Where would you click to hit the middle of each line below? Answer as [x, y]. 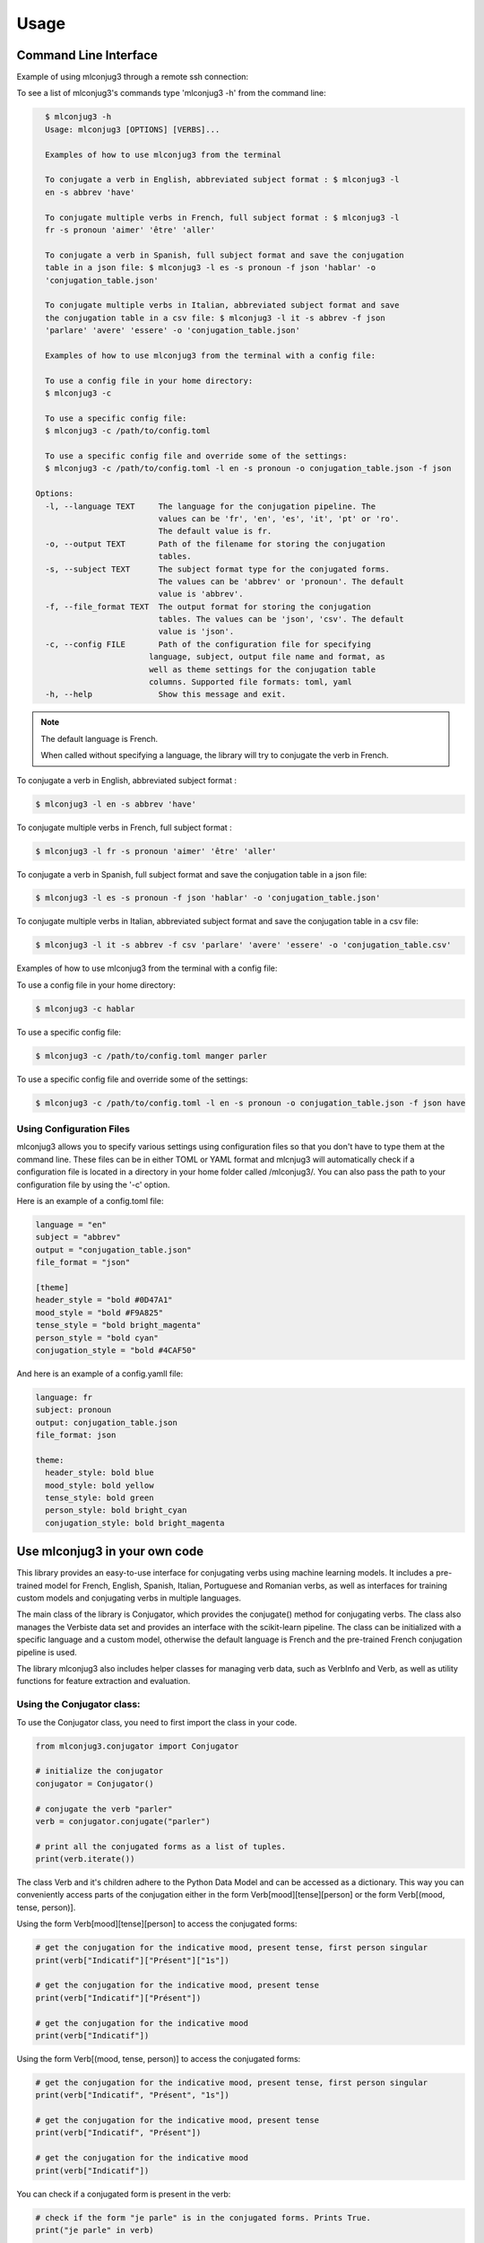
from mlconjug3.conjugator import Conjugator [137, 1746]
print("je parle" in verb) [95, 2230]
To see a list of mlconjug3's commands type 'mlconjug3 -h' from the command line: [171, 93]
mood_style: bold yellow [99, 1485]
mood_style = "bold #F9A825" [99, 1313]
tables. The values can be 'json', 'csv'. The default [281, 620]
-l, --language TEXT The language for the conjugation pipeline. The [211, 506]
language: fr [64, 1397]
